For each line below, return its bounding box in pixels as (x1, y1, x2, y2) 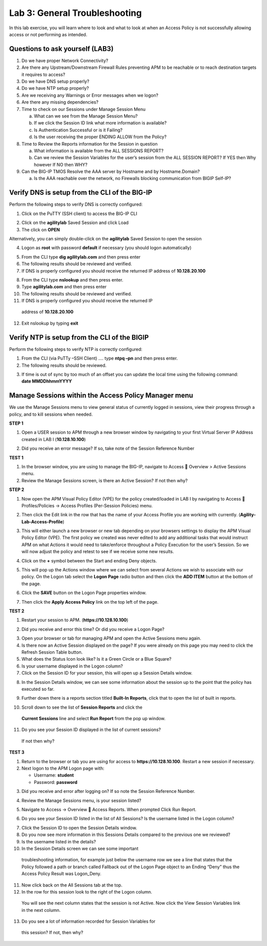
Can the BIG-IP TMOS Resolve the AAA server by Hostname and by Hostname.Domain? (21, 168, 200, 174)
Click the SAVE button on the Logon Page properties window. (21, 590, 147, 596)
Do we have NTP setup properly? (21, 85, 89, 91)
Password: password (34, 779, 78, 785)
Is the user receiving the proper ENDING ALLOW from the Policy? (34, 134, 167, 140)
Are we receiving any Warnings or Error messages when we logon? (21, 92, 158, 98)
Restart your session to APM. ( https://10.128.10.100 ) (21, 617, 129, 623)
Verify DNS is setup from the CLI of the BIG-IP (9, 188, 153, 197)
